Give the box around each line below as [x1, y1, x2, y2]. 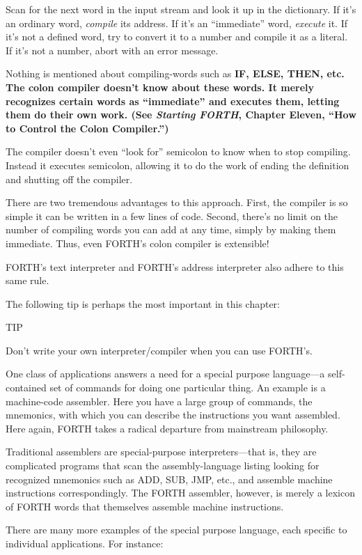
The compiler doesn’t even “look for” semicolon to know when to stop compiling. [6, 144, 351, 159]
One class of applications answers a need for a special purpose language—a [6, 366, 325, 381]
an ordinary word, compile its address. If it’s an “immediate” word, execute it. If [6, 15, 348, 30]
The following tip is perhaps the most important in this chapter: [6, 296, 281, 311]
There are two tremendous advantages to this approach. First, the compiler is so [6, 195, 348, 210]
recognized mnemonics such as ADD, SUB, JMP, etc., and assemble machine [6, 471, 333, 486]
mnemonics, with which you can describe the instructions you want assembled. [6, 407, 340, 422]
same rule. [6, 273, 49, 288]
